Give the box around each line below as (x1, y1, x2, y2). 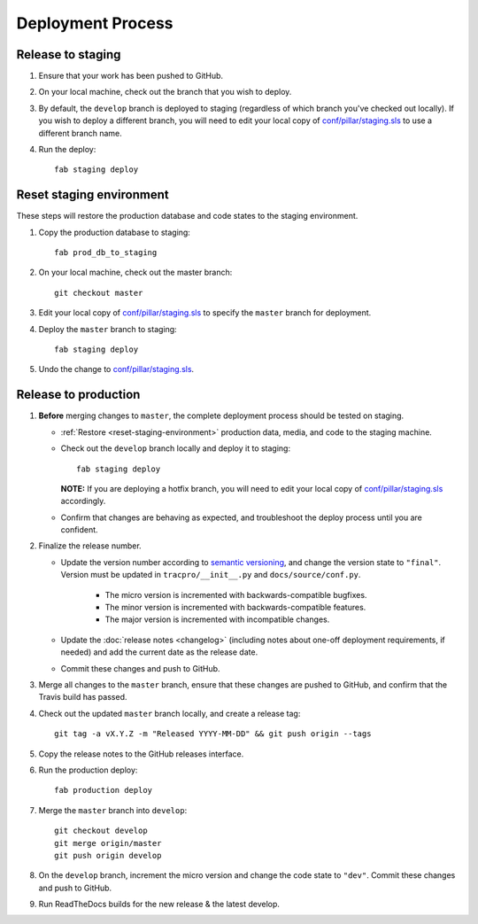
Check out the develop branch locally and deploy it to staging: (60, 443, 291, 454)
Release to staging (16, 47, 121, 62)
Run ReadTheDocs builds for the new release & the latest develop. (38, 899, 281, 910)
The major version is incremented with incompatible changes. (104, 614, 330, 625)
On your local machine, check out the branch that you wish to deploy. (38, 87, 292, 97)
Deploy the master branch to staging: (38, 323, 177, 334)
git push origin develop (54, 850, 162, 860)
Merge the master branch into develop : (38, 804, 188, 815)
